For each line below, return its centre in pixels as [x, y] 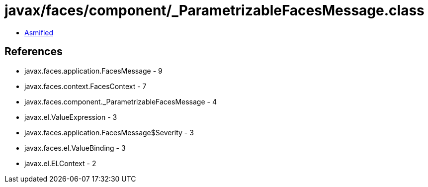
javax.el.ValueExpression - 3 [71, 117]
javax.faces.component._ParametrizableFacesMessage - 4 [121, 101]
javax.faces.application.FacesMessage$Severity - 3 [109, 132]
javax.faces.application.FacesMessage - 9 [93, 71]
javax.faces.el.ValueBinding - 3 [75, 148]
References [34, 52]
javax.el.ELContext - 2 [60, 163]
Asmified [39, 32]
